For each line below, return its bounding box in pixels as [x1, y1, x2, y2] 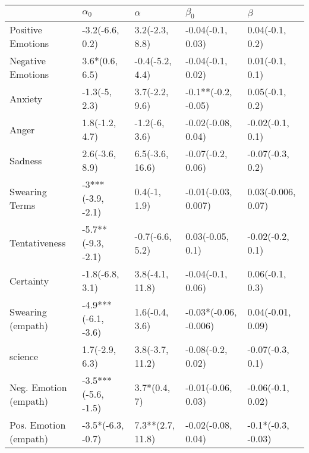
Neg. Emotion [10, 380, 67, 394]
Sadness [10, 153, 42, 167]
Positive [10, 23, 42, 37]
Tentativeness [10, 236, 66, 250]
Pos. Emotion [10, 418, 66, 432]
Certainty [10, 273, 49, 288]
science [10, 349, 39, 363]
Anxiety [10, 91, 43, 105]
